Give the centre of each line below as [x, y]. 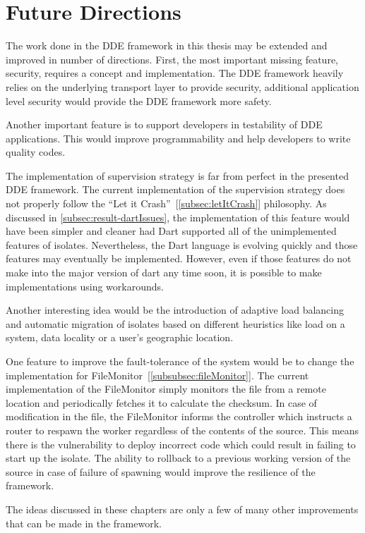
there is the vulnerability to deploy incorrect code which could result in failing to [181, 444]
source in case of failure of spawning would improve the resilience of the [161, 471]
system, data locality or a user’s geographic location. [120, 337]
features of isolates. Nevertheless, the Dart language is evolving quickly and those [182, 244]
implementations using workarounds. [85, 286]
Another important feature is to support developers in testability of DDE [164, 124]
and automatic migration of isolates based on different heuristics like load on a [175, 323]
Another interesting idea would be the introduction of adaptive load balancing [175, 310]
